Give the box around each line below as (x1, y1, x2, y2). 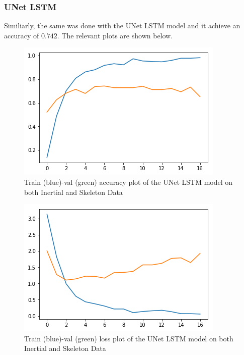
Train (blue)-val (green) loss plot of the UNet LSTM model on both (24, 333, 233, 343)
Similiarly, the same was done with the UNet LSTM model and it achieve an (4, 20, 240, 31)
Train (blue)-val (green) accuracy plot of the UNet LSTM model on (24, 177, 233, 187)
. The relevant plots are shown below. (57, 30, 173, 40)
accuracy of (4, 30, 39, 40)
